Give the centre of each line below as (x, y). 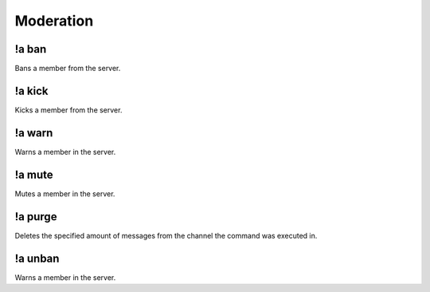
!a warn (34, 133)
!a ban (31, 49)
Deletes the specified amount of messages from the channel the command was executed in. (166, 235)
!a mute (34, 174)
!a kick (31, 91)
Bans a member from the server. (68, 69)
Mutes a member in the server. (65, 193)
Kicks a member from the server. (68, 110)
